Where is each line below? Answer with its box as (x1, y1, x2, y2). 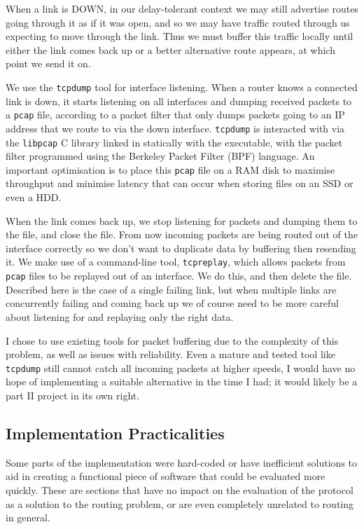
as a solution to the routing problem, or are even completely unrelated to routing (6, 496, 354, 511)
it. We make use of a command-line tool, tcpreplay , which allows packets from (6, 254, 346, 269)
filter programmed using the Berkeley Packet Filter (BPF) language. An (6, 149, 315, 163)
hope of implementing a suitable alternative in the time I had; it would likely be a (6, 374, 358, 389)
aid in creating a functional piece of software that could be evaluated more (6, 469, 325, 483)
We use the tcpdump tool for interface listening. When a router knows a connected (6, 79, 358, 94)
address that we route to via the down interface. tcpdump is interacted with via (6, 121, 345, 135)
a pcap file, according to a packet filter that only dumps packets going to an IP (6, 107, 345, 122)
